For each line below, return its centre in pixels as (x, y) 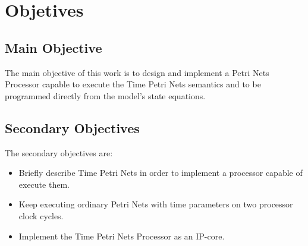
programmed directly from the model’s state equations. (105, 95)
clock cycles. (41, 215)
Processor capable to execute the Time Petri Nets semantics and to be (133, 84)
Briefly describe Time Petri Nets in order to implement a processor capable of (161, 173)
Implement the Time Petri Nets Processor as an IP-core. (122, 236)
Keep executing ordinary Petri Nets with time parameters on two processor (156, 204)
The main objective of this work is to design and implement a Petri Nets (137, 72)
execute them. (44, 184)
